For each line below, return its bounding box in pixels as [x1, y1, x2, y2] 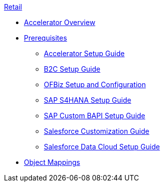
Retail [4, 3, 22, 11]
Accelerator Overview [24, 18, 96, 27]
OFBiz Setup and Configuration [44, 80, 146, 89]
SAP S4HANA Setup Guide [44, 96, 132, 104]
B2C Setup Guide [44, 65, 101, 73]
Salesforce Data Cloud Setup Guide [44, 142, 160, 151]
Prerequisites [24, 34, 67, 42]
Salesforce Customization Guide [44, 127, 150, 135]
